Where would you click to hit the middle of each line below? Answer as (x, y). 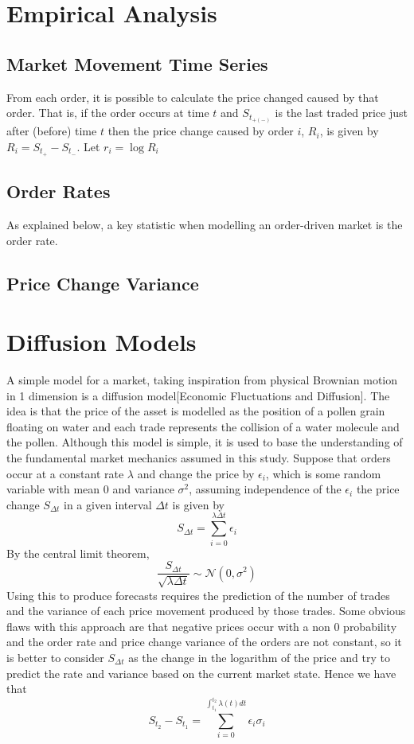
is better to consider (55, 657)
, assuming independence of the (265, 489)
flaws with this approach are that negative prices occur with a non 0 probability (202, 626)
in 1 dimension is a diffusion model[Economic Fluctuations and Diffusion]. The (198, 395)
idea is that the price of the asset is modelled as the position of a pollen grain (196, 411)
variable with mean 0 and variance (90, 489)
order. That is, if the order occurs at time (108, 113)
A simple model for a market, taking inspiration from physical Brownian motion (202, 380)
